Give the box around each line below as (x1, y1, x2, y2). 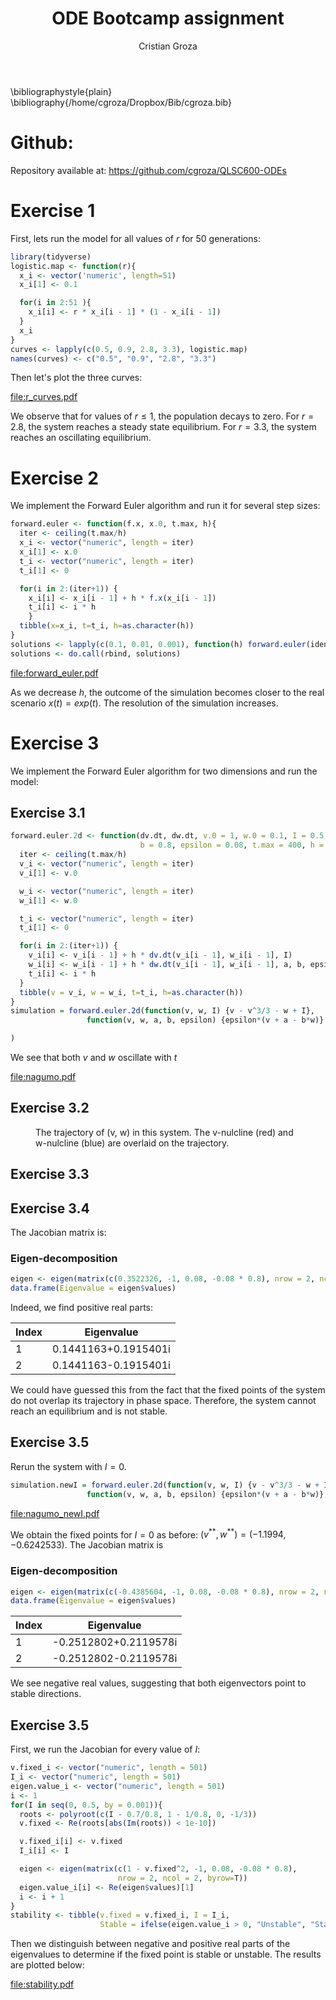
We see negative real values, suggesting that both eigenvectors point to (10, 1677, 307, 1689)
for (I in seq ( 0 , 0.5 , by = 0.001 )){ (10, 1800, 163, 1810)
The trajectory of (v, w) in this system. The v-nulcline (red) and (35, 1126, 294, 1138)
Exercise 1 (10, 200, 96, 222)
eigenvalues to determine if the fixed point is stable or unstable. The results (10, 1948, 322, 1961)
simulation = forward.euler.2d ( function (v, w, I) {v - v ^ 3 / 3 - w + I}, (10, 1006, 315, 1016)
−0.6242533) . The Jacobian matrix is (10, 1539, 164, 1551)
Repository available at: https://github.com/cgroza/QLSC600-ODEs (10, 164, 287, 176)
